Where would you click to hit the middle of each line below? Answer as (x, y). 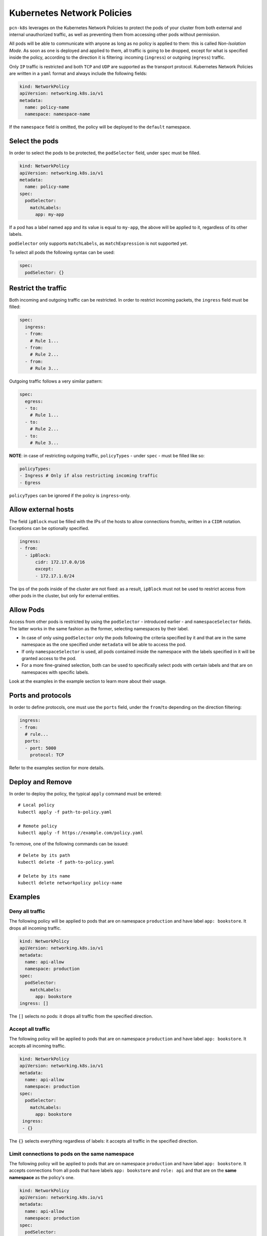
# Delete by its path (44, 855)
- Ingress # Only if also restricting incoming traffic (89, 476)
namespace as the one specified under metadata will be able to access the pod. (104, 645)
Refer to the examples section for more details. (57, 768)
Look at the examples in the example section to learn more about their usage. (88, 681)
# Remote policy (38, 826)
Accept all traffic (30, 1029)
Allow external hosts (42, 509)
